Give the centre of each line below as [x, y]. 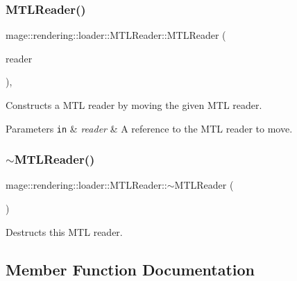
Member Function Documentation [130, 269]
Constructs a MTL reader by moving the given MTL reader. [134, 105]
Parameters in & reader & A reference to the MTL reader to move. [149, 128]
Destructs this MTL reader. [64, 231]
